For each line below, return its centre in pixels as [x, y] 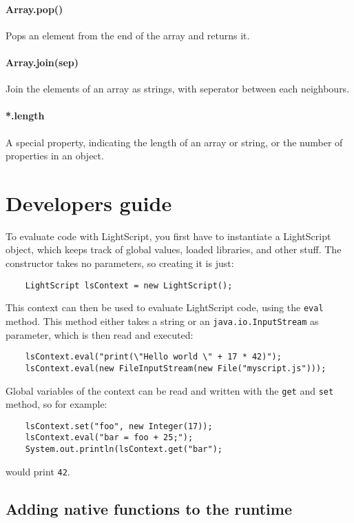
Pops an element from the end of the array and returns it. [128, 35]
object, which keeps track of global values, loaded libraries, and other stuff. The [174, 249]
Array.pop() [34, 9]
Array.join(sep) [42, 62]
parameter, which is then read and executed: [100, 334]
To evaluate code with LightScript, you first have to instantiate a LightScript [168, 236]
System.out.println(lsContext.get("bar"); [124, 450]
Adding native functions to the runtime [149, 508]
